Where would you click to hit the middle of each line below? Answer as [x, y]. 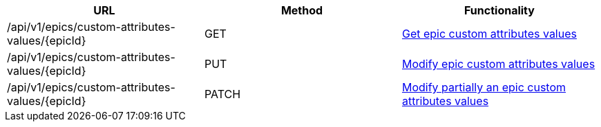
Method [302, 10]
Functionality [499, 10]
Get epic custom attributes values [489, 34]
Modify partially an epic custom [484, 87]
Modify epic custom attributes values [498, 64]
